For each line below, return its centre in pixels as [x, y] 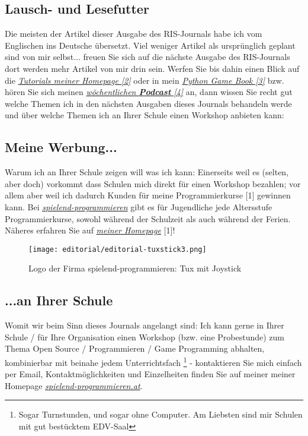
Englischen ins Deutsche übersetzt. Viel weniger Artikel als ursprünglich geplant [150, 45]
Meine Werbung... [61, 147]
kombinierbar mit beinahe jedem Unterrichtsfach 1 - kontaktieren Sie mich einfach [153, 361]
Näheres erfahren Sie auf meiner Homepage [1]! [90, 230]
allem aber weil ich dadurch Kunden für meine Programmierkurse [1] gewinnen [148, 195]
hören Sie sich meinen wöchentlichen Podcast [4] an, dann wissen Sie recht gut [149, 92]
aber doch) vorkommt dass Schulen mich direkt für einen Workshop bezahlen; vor [153, 183]
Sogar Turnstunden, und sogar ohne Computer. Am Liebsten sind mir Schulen [161, 414]
